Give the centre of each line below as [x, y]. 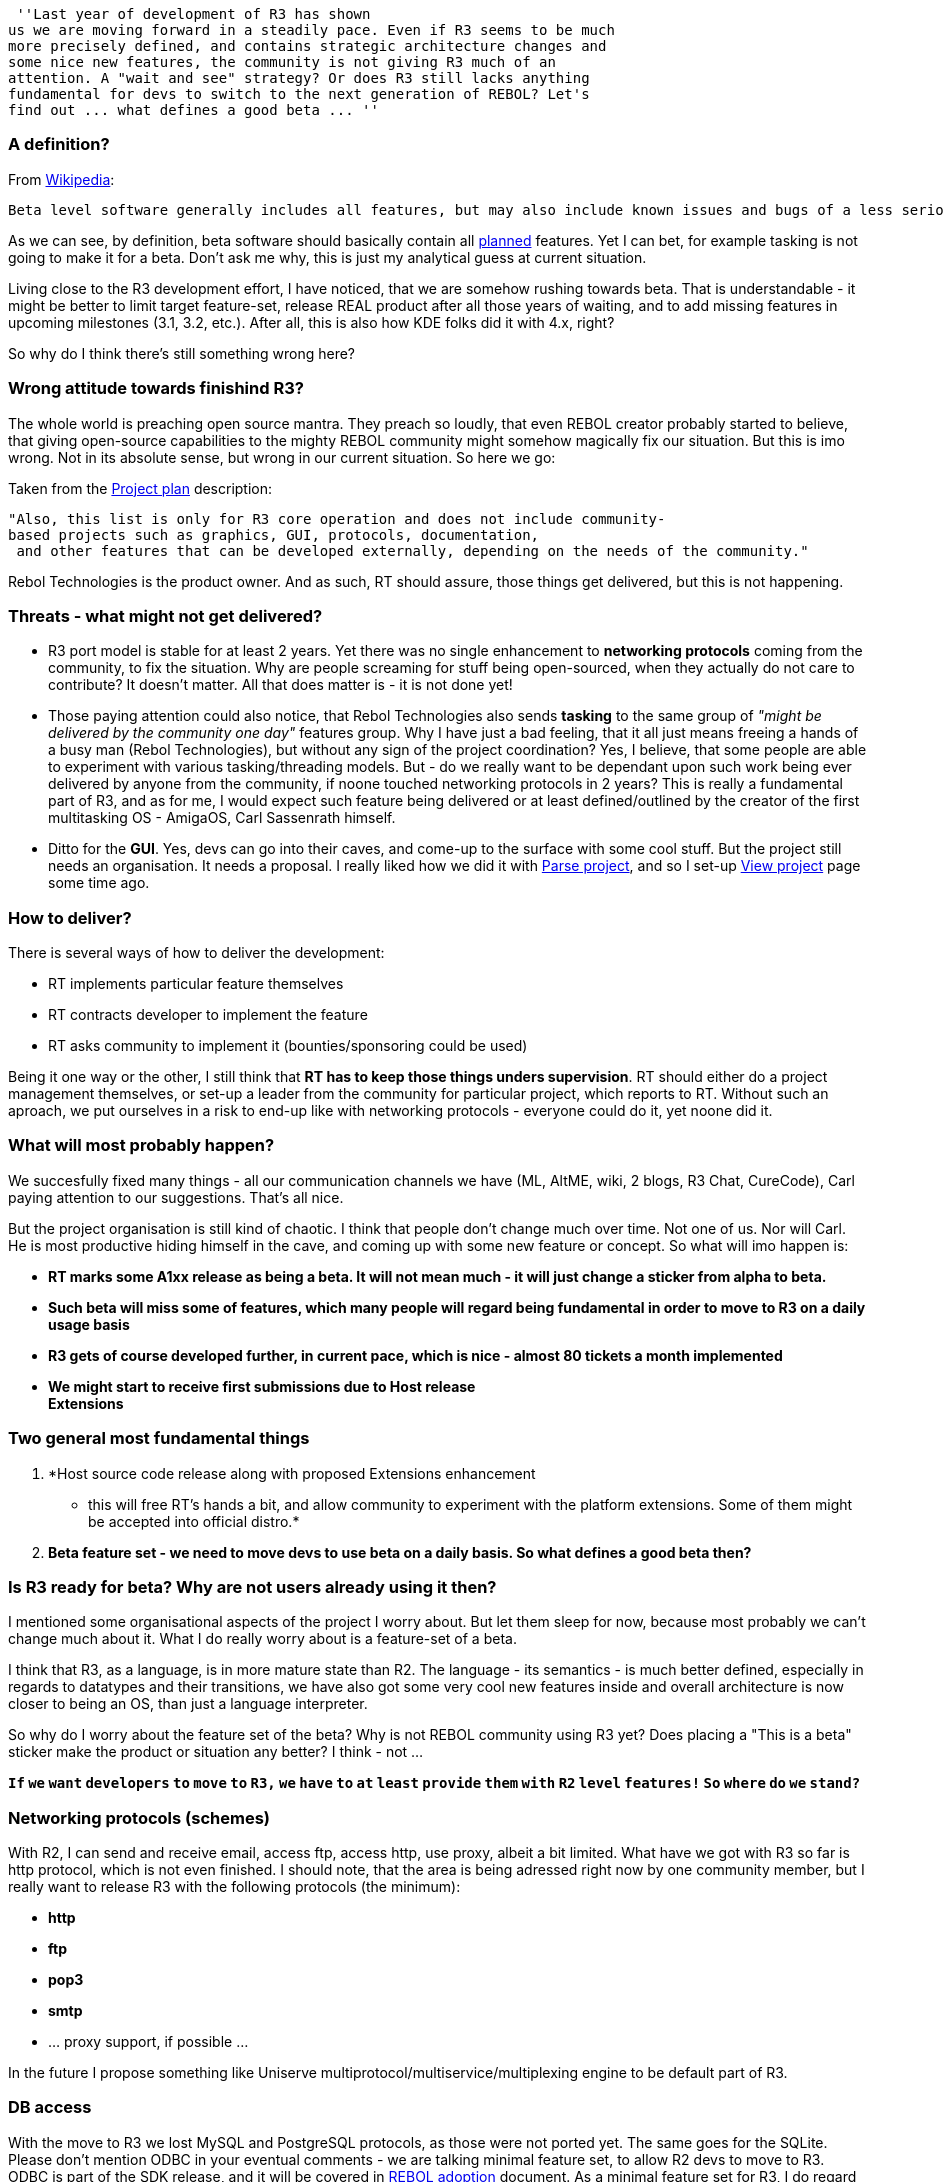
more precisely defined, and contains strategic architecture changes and [307, 46]
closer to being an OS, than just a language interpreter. [188, 1704]
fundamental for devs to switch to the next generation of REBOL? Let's [299, 94]
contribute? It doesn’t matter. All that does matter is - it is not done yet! [280, 685]
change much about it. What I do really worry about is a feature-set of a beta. [262, 1639]
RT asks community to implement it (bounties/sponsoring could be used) [288, 1045]
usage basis [89, 1324]
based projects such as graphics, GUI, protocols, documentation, [274, 534]
